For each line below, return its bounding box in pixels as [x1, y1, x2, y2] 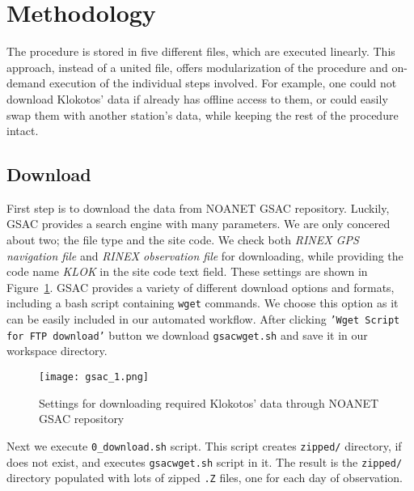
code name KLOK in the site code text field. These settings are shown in [6, 263, 368, 280]
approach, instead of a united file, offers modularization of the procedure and [6, 58, 388, 75]
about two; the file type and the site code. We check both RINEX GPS [6, 231, 359, 248]
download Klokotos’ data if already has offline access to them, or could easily [6, 90, 388, 107]
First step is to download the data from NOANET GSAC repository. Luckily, [6, 199, 390, 216]
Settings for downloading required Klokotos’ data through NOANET [39, 394, 379, 411]
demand [6, 74, 46, 91]
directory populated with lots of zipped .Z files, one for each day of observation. [6, 469, 403, 486]
